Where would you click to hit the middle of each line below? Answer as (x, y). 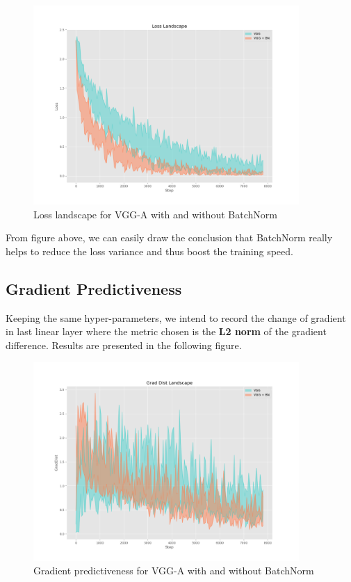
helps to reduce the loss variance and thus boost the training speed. (149, 251)
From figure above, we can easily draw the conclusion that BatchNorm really (169, 237)
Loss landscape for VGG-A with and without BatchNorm (155, 214)
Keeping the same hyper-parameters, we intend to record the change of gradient (176, 317)
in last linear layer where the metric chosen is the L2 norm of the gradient (166, 331)
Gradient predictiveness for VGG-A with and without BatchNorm (174, 571)
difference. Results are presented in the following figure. (124, 345)
